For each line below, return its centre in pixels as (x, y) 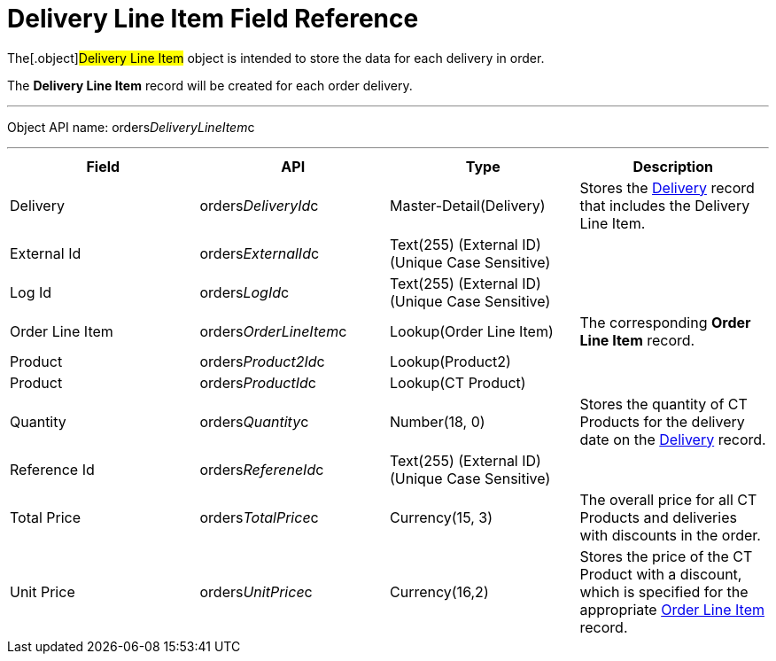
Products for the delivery (662, 421)
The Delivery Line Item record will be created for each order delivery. (210, 85)
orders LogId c (244, 292)
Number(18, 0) (438, 421)
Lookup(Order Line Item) (472, 331)
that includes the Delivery (665, 205)
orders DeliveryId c (259, 205)
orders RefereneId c (262, 469)
